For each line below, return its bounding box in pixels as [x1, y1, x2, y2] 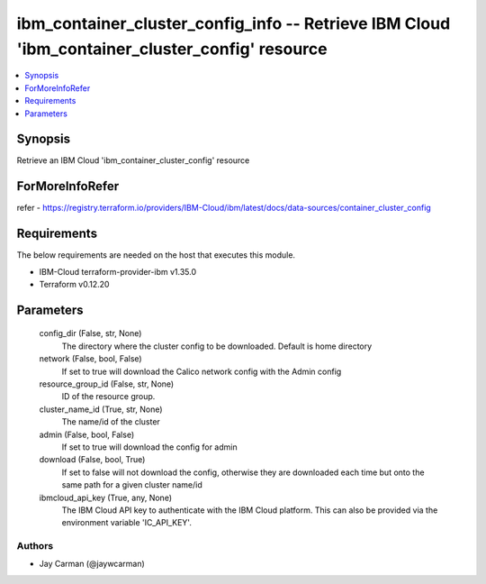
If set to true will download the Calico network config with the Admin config [61, 366, 342, 377]
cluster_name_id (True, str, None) [39, 404, 163, 415]
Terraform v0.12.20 [39, 279, 110, 290]
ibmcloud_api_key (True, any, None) [39, 492, 173, 503]
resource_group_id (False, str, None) [39, 379, 175, 389]
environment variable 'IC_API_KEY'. [61, 517, 193, 528]
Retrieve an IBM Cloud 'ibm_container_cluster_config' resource [16, 155, 250, 166]
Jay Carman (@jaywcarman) [39, 559, 146, 570]
